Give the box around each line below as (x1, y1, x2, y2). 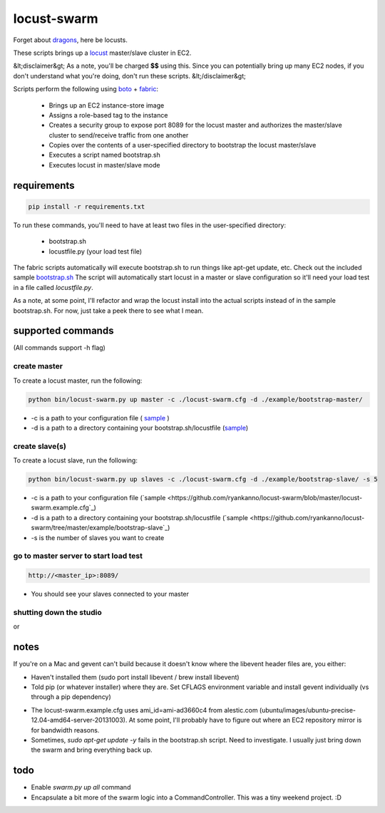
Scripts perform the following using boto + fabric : (13, 85, 158, 93)
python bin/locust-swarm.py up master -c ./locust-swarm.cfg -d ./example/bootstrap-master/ (28, 395, 363, 403)
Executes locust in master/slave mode (48, 160, 160, 169)
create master (13, 361, 63, 371)
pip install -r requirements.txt (28, 202, 145, 210)
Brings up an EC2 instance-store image (48, 100, 165, 110)
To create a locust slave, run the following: (13, 456, 138, 465)
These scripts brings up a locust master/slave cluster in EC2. (13, 48, 192, 57)
